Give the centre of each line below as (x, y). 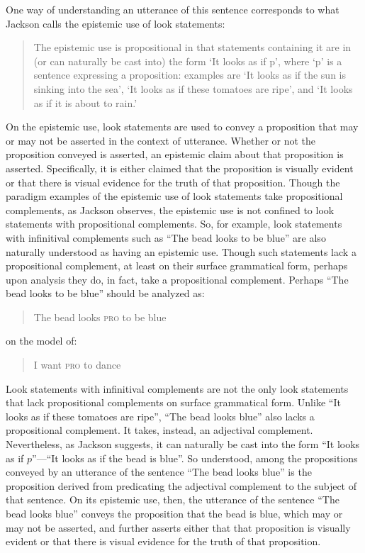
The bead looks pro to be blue (100, 317)
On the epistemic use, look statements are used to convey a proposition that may (182, 127)
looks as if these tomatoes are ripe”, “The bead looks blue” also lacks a (160, 416)
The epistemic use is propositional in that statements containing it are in (192, 47)
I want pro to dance (77, 365)
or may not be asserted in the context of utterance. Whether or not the (161, 140)
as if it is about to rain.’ (85, 102)
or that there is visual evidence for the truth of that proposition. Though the (173, 182)
